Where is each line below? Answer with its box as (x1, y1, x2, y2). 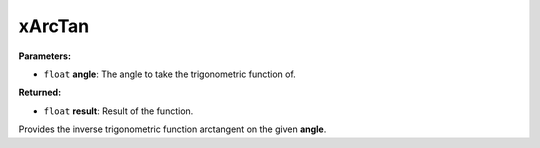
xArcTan (18, 15, 90, 37)
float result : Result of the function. (43, 105, 194, 117)
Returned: (18, 86, 62, 99)
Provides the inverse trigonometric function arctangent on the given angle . (18, 123, 327, 135)
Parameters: (18, 50, 72, 62)
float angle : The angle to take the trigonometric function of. (43, 68, 297, 80)
